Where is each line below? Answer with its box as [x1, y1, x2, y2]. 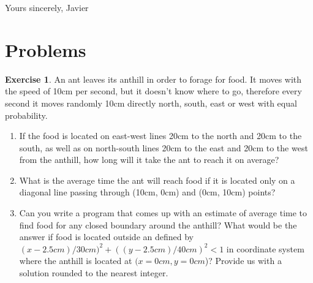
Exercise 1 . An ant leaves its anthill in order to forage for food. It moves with [5, 72, 302, 85]
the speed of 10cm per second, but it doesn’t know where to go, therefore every [5, 85, 302, 97]
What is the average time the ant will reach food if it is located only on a [19, 173, 295, 186]
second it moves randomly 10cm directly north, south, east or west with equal [5, 96, 297, 109]
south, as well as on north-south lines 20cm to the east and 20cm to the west [19, 141, 308, 154]
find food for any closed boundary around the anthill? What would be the [19, 218, 297, 231]
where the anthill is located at [19, 254, 132, 267]
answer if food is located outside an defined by [19, 230, 194, 243]
